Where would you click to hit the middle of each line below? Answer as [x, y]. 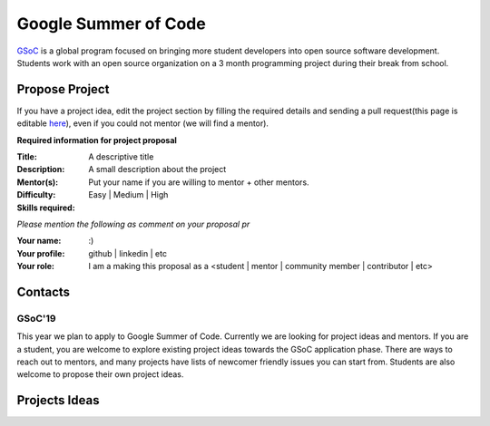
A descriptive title [121, 157]
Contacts [44, 291]
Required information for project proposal [97, 140]
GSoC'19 [36, 318]
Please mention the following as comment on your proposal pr [133, 224]
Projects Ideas [58, 400]
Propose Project [63, 89]
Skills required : [46, 208]
